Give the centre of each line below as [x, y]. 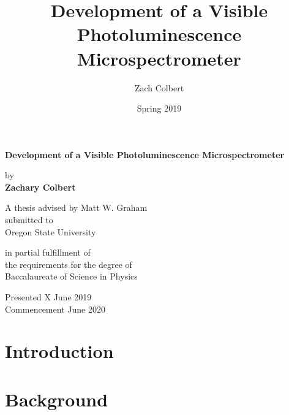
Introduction [59, 351]
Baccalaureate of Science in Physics [71, 276]
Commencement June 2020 [55, 309]
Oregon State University [51, 231]
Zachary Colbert [40, 187]
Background [57, 399]
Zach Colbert [159, 87]
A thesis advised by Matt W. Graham [76, 207]
